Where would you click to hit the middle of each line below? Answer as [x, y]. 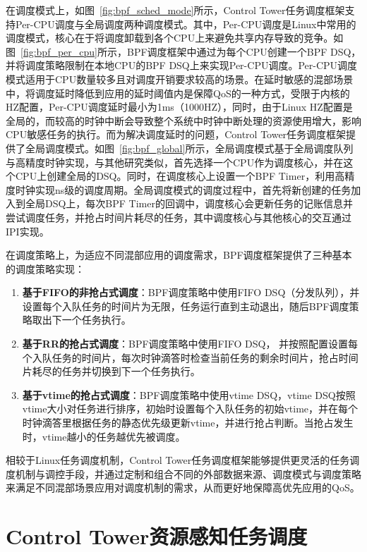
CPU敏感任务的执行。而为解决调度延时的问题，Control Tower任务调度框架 [176, 134]
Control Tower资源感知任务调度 [157, 536]
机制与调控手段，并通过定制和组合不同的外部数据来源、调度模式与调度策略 [188, 473]
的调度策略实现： [45, 268]
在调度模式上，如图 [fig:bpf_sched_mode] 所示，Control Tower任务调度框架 [175, 10]
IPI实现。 [28, 231]
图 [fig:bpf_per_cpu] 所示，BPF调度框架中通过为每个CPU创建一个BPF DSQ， [183, 51]
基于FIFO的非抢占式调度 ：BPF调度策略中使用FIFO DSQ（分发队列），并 [191, 292]
